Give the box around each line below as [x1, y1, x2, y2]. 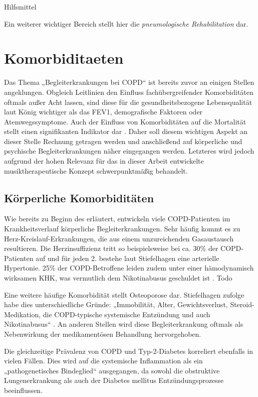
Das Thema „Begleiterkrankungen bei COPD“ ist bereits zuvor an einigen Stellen [4, 77, 254, 87]
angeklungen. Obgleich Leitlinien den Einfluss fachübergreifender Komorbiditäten [4, 86, 253, 97]
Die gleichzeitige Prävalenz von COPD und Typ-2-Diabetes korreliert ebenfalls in [4, 345, 253, 356]
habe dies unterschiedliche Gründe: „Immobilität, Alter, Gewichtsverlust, [4, 299, 228, 310]
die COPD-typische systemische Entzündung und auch [43, 309, 210, 319]
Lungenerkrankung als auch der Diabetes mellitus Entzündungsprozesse [4, 375, 224, 385]
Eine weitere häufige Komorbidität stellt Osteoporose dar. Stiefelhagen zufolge [4, 289, 244, 300]
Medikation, [4, 309, 41, 319]
